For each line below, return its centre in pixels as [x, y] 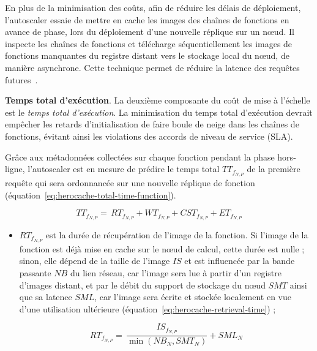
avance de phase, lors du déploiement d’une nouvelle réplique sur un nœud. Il [150, 32]
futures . [21, 79]
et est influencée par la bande [240, 261]
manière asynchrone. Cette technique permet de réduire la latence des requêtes [152, 67]
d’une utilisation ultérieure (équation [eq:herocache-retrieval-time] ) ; [147, 308]
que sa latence [46, 297]
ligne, [15, 169]
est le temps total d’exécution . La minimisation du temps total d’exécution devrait [159, 112]
